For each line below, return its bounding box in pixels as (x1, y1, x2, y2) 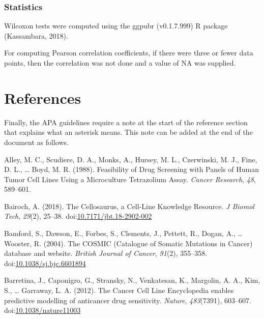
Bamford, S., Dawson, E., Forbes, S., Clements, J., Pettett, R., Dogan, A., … (4, 228, 243, 239)
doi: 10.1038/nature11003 (4, 305, 81, 315)
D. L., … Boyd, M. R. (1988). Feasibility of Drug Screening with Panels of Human (4, 164, 259, 175)
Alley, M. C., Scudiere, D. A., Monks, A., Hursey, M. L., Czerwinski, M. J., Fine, (4, 154, 257, 164)
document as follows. (4, 136, 69, 147)
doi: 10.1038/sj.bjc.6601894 (4, 257, 86, 268)
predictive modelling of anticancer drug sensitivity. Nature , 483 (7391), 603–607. (4, 295, 251, 305)
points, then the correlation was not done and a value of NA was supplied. (4, 57, 236, 68)
